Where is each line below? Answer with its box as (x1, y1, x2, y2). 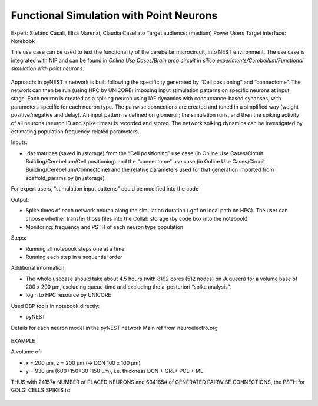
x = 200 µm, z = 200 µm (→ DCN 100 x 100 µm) (25, 359, 141, 366)
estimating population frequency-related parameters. (11, 127, 140, 135)
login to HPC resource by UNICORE (25, 292, 111, 299)
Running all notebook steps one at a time (25, 245, 125, 252)
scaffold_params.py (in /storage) (25, 174, 105, 181)
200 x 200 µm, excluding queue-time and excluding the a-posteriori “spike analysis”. (25, 283, 231, 290)
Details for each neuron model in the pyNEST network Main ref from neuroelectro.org (11, 324, 218, 331)
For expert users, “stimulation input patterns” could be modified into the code (11, 185, 199, 192)
